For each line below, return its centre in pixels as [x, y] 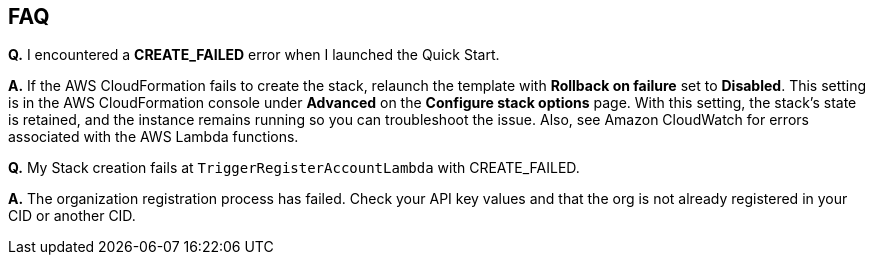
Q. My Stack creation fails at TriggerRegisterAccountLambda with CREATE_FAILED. [294, 168]
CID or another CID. [72, 216]
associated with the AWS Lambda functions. [153, 137]
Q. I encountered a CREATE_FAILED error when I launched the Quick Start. [254, 55]
